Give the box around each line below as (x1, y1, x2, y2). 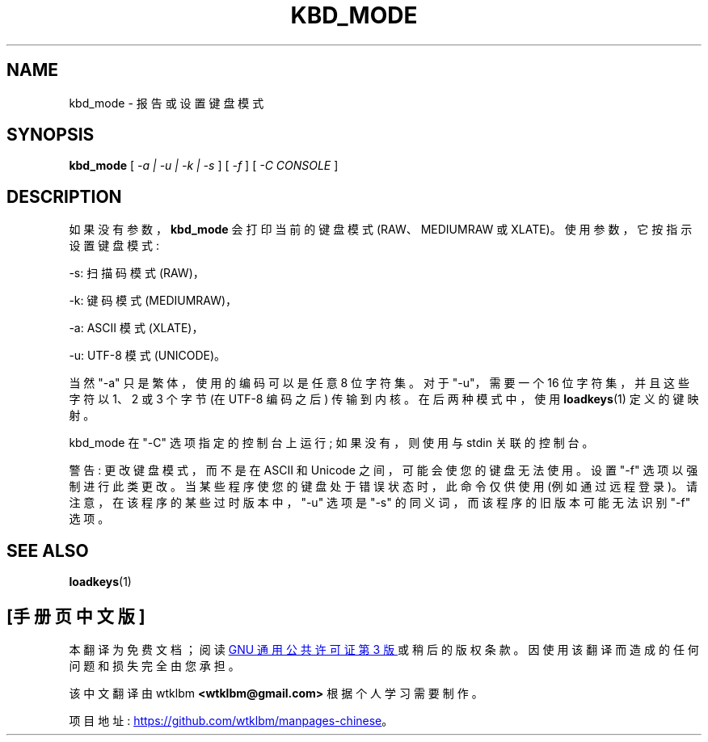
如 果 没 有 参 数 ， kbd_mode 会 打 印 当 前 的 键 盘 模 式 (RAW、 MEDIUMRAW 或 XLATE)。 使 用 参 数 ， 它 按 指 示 (69, 222, 693, 237)
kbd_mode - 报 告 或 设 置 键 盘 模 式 (69, 95, 264, 110)
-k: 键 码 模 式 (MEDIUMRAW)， (69, 293, 238, 308)
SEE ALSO (6, 540, 89, 561)
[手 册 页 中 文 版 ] (6, 605, 145, 626)
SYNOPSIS (6, 124, 95, 145)
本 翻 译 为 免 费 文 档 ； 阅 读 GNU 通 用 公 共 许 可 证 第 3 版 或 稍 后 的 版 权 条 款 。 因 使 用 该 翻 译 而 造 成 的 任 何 (69, 642, 699, 656)
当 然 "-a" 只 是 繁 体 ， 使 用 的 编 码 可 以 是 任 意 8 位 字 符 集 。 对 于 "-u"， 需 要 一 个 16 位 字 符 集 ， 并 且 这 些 (69, 376, 690, 390)
